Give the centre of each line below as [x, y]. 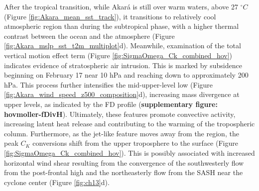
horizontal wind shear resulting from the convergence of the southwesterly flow [124, 162]
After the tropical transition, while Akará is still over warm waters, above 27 [121, 6]
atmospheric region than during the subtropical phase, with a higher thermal [122, 26]
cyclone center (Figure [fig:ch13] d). [57, 182]
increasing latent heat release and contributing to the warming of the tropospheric [129, 124]
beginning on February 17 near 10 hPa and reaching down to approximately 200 [126, 75]
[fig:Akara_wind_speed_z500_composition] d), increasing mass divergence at [122, 94]
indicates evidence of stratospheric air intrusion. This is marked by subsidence [123, 65]
